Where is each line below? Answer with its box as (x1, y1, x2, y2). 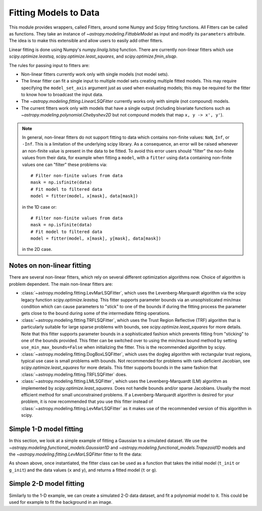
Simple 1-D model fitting (9, 425, 83, 433)
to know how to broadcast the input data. (21, 92, 104, 98)
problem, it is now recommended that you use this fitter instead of (21, 398, 153, 405)
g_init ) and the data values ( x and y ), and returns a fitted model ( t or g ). (9, 467, 157, 473)
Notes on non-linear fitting (9, 262, 91, 270)
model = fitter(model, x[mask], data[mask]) (31, 193, 138, 199)
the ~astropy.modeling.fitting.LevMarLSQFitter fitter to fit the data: (9, 451, 142, 457)
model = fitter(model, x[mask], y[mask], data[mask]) (31, 236, 161, 241)
